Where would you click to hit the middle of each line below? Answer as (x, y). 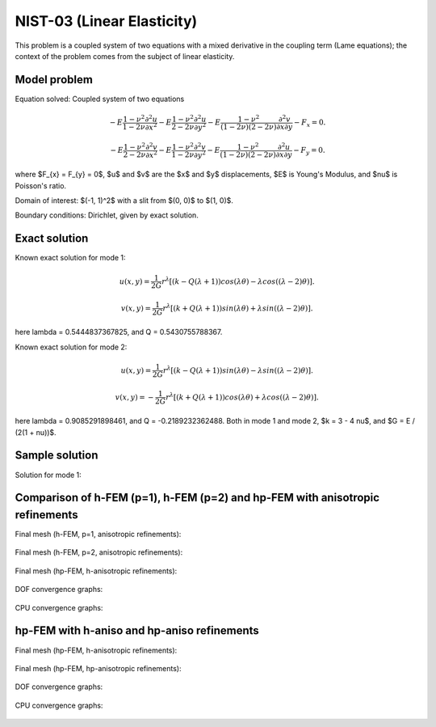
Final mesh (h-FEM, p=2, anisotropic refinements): (99, 552)
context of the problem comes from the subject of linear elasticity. (125, 56)
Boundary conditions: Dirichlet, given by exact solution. (107, 215)
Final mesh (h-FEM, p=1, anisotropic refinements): (98, 535)
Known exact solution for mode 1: (70, 258)
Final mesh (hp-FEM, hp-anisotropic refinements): (98, 668)
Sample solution (57, 456)
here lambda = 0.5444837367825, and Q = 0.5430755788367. (119, 332)
